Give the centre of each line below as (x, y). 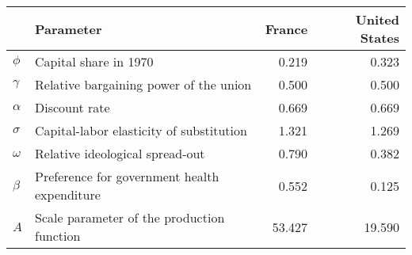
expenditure (68, 194)
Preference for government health (127, 176)
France (286, 29)
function (58, 236)
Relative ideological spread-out (120, 153)
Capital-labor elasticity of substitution (141, 130)
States (380, 38)
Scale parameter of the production (130, 217)
